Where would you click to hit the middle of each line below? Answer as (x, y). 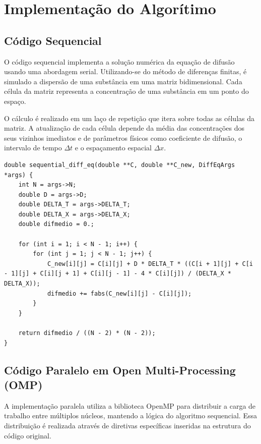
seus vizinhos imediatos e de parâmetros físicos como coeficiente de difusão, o (123, 137)
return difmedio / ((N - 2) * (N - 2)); (87, 333)
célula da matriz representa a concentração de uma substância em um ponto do (126, 91)
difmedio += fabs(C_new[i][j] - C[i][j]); (119, 293)
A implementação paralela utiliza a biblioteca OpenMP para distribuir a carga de (130, 405)
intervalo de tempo (33, 148)
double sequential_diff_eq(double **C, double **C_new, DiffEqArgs (120, 165)
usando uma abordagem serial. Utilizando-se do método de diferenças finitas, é (125, 71)
